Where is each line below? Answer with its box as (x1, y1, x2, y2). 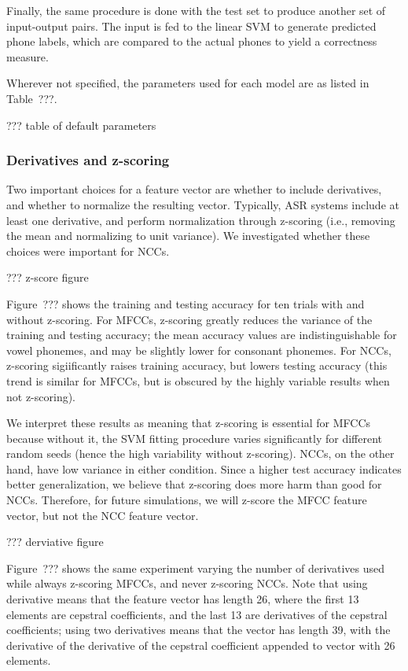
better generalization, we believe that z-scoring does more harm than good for (6, 476, 382, 492)
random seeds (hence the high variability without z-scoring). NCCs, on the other (6, 445, 395, 462)
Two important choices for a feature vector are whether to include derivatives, (6, 181, 382, 197)
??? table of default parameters (6, 116, 156, 133)
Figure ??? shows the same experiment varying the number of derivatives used (6, 559, 385, 576)
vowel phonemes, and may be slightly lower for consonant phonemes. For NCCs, (6, 341, 391, 358)
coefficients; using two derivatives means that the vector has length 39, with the (6, 621, 391, 638)
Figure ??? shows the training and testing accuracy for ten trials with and (6, 295, 365, 312)
